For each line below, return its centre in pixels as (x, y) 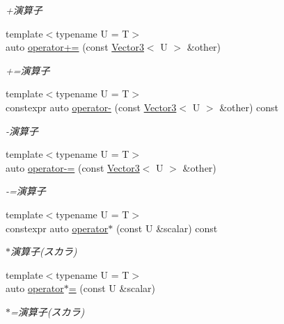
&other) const (249, 107)
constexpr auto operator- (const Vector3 (91, 107)
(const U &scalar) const (167, 228)
